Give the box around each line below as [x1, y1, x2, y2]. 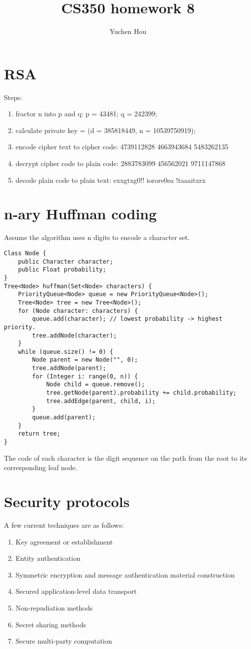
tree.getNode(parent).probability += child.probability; [46, 389, 237, 397]
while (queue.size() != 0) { [18, 348, 113, 355]
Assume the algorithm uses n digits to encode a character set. [4, 232, 190, 242]
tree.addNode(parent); [32, 365, 106, 372]
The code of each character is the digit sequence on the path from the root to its [4, 452, 247, 463]
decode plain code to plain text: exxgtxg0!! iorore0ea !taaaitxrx [15, 174, 206, 185]
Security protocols [4, 491, 130, 512]
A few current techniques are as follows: [4, 520, 124, 530]
